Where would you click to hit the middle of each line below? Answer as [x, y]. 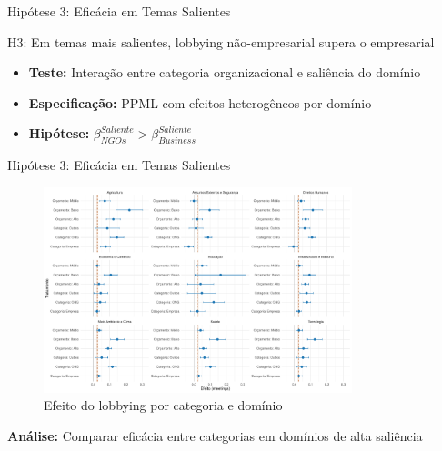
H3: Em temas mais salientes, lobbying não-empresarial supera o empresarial [221, 41]
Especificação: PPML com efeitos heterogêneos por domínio [200, 102]
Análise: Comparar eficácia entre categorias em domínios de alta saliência [215, 435]
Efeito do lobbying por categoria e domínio [163, 405]
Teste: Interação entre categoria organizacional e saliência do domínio [225, 72]
